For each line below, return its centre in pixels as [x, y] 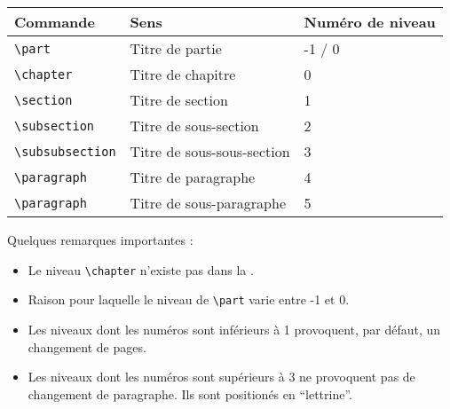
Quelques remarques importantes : [100, 240]
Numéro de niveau [370, 22]
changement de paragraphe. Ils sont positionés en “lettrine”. [190, 393]
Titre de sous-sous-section [210, 151]
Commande [55, 22]
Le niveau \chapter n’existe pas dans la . [141, 269]
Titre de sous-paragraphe [208, 203]
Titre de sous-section [194, 126]
